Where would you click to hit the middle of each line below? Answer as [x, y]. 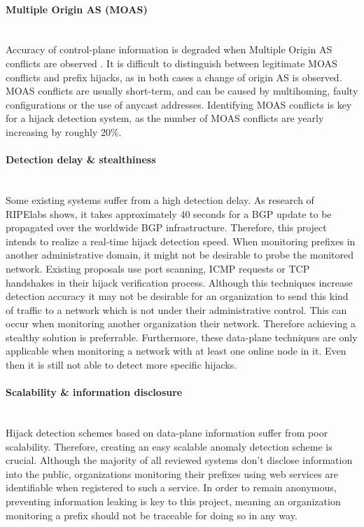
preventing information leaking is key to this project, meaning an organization [173, 501]
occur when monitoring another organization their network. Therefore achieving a [181, 323]
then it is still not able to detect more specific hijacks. [121, 365]
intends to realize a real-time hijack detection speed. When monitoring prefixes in [181, 241]
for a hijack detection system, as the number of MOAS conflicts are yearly [165, 118]
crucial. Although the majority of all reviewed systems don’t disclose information [179, 460]
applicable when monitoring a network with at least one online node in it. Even [176, 351]
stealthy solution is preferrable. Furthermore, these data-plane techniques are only [182, 337]
